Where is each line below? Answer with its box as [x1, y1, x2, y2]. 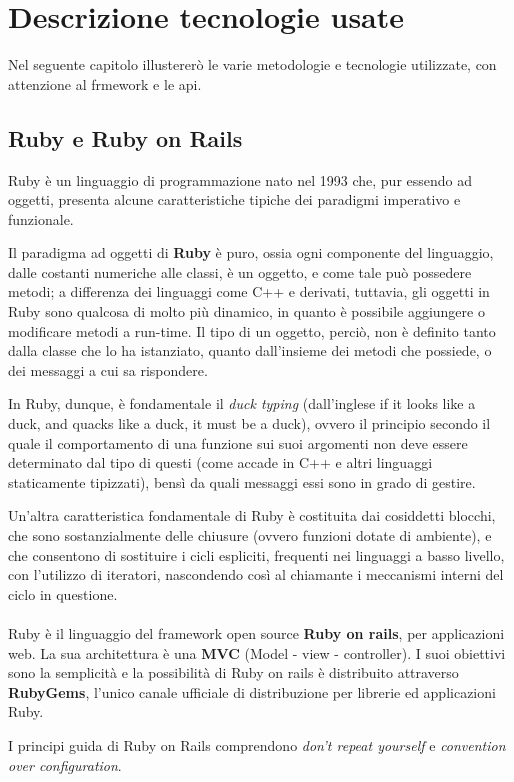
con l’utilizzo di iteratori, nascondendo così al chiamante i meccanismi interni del [8, 564, 504, 585]
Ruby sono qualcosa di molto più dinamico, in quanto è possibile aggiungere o [8, 301, 485, 322]
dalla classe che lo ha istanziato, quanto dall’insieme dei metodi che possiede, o [8, 340, 492, 361]
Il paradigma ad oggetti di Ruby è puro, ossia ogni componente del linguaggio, [8, 242, 494, 263]
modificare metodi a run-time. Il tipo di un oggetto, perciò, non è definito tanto [8, 320, 496, 341]
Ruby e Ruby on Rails [8, 122, 243, 153]
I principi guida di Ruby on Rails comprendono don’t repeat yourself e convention [8, 734, 506, 755]
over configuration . [8, 754, 122, 775]
